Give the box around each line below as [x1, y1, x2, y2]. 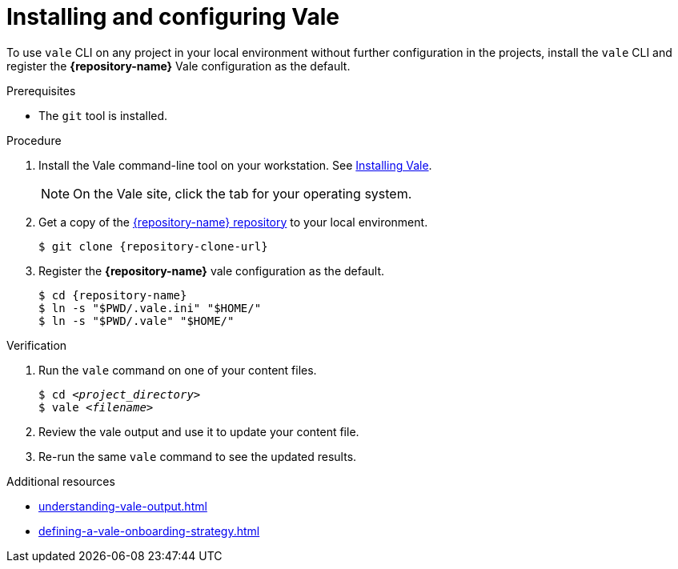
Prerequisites [6, 83, 76, 98]
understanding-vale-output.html [38, 499, 207, 513]
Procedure [6, 133, 62, 147]
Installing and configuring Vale [6, 3, 339, 30]
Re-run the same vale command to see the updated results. [38, 449, 357, 463]
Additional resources [6, 474, 115, 488]
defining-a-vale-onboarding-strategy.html [38, 523, 260, 538]
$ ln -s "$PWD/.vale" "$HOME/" [38, 314, 235, 327]
